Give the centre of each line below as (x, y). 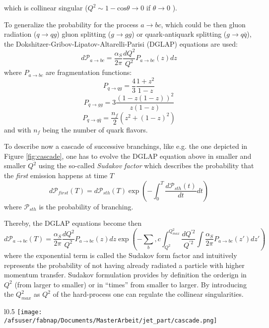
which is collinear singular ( (46, 7)
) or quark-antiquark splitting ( (179, 34)
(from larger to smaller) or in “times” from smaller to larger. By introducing (131, 284)
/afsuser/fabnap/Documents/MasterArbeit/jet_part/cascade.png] (111, 320)
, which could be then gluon (203, 24)
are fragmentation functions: (89, 72)
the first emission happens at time (56, 175)
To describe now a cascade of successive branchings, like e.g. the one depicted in (126, 146)
